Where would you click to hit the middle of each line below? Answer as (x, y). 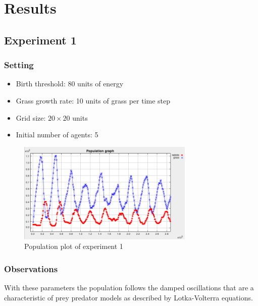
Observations (31, 268)
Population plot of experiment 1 (74, 246)
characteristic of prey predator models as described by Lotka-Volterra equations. (128, 297)
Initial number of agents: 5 (57, 135)
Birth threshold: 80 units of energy (70, 84)
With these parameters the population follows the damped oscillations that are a (129, 288)
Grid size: (31, 117)
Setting (19, 65)
